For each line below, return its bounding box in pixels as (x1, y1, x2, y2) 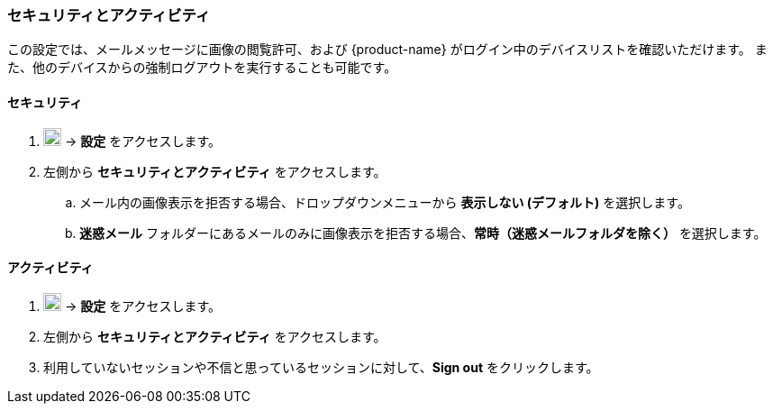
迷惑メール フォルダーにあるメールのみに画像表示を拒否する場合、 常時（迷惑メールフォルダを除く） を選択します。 (79, 224, 767, 241)
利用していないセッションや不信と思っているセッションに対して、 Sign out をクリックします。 (43, 359, 599, 375)
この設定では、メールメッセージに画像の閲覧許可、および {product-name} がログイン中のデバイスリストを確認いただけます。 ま (7, 41, 768, 58)
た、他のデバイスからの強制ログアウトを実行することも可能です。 (7, 59, 397, 76)
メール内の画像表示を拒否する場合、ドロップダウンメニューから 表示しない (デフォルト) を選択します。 (79, 194, 690, 210)
